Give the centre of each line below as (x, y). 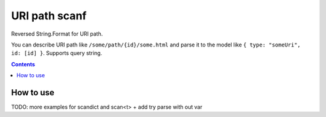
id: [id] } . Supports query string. (57, 53)
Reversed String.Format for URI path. (57, 34)
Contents (23, 64)
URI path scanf (49, 16)
